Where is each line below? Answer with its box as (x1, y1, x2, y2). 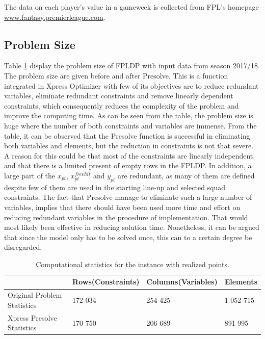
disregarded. (4, 242, 42, 252)
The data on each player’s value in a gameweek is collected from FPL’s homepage (4, 2, 259, 12)
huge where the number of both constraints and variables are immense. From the (4, 120, 257, 131)
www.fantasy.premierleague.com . (4, 11, 105, 22)
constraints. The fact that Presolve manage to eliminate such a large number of (4, 192, 252, 202)
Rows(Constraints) (72, 276, 140, 287)
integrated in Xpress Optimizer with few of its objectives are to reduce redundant (4, 80, 259, 91)
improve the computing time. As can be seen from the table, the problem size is (4, 110, 253, 121)
